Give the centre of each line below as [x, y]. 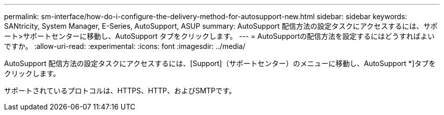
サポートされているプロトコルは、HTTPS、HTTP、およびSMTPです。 [120, 91]
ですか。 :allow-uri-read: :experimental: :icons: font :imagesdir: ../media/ [125, 46]
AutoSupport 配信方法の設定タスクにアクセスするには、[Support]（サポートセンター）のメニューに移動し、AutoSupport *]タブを [220, 63]
